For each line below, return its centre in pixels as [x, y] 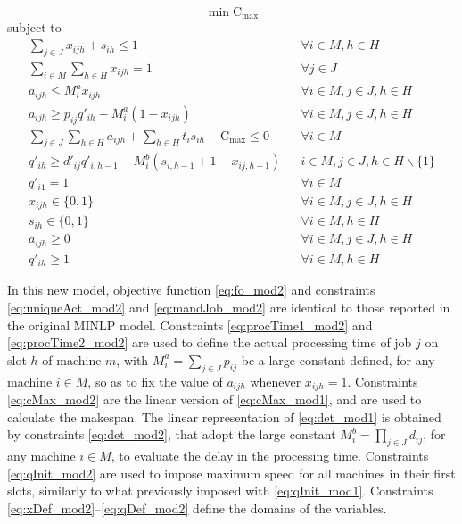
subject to [34, 27]
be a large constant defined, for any [338, 359]
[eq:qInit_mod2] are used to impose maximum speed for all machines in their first [231, 473]
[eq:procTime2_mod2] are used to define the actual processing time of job [210, 342]
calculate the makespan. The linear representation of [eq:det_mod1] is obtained [224, 416]
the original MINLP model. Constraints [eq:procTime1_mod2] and [190, 324]
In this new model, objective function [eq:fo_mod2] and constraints [191, 290]
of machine [72, 359]
